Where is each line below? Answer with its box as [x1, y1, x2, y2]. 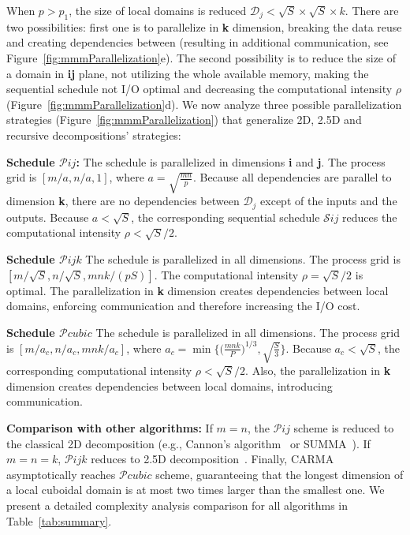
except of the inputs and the [260, 193, 397, 209]
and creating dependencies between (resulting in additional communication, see [6, 34, 389, 51]
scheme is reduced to [293, 419, 394, 436]
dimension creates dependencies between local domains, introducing [6, 377, 333, 394]
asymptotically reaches [6, 466, 116, 482]
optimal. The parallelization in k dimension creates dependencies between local [6, 282, 389, 298]
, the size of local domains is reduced [69, 2, 247, 18]
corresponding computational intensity [6, 362, 192, 379]
